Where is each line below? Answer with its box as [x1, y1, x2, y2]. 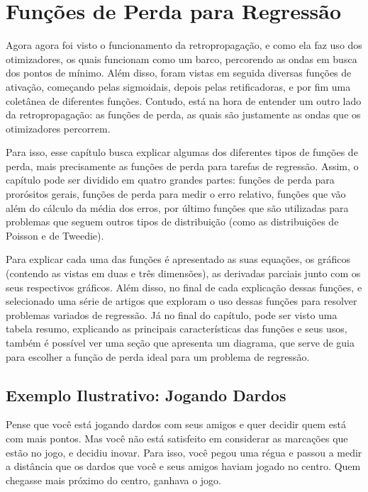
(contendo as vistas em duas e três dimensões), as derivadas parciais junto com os [6, 266, 361, 281]
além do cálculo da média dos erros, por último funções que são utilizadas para [6, 200, 349, 215]
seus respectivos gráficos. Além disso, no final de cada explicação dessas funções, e [6, 279, 362, 294]
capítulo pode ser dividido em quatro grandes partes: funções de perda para [6, 172, 335, 187]
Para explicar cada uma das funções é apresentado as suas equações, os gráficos [6, 252, 350, 267]
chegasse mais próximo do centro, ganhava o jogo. [6, 472, 221, 487]
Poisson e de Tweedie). [6, 228, 104, 242]
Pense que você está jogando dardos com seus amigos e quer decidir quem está [6, 417, 346, 432]
